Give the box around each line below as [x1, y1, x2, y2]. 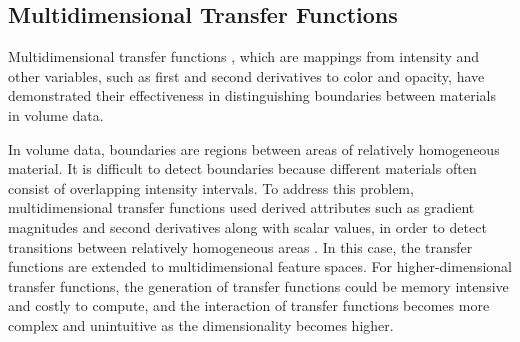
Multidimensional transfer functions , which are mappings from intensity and [8, 46, 480, 67]
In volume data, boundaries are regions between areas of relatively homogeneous [8, 138, 500, 159]
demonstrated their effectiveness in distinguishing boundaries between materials [8, 85, 496, 106]
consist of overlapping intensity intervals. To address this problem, [8, 177, 414, 198]
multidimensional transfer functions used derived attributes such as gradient [8, 197, 475, 218]
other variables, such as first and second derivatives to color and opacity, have [8, 65, 485, 86]
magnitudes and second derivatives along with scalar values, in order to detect [8, 216, 487, 237]
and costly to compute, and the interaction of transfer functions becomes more [8, 295, 490, 316]
